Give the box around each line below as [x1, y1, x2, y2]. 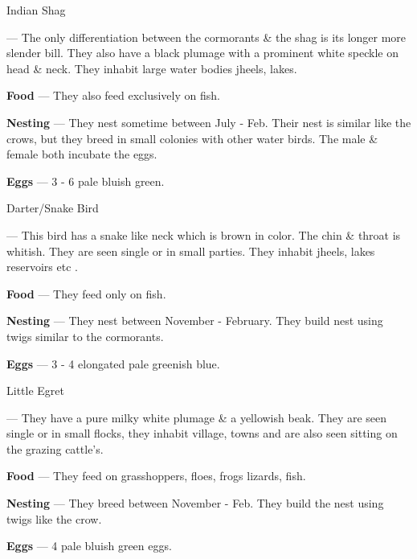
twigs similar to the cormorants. [6, 327, 164, 344]
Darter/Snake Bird [6, 199, 99, 216]
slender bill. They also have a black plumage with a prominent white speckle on [6, 44, 399, 61]
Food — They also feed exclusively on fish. [6, 87, 220, 104]
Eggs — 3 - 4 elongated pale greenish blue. [6, 355, 220, 372]
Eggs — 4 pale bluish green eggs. [6, 537, 172, 554]
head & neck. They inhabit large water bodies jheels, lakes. [6, 60, 297, 76]
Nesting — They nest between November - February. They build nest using [6, 312, 383, 329]
